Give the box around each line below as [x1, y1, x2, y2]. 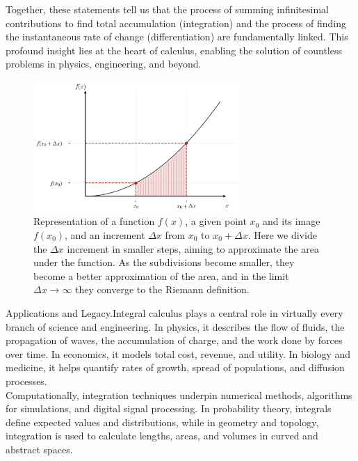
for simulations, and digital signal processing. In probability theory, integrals [6, 401, 332, 416]
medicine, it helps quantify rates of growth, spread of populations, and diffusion [6, 360, 345, 375]
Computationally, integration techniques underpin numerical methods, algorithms [6, 387, 352, 402]
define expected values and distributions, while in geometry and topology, [6, 414, 319, 429]
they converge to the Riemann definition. [75, 282, 250, 297]
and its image [262, 214, 320, 228]
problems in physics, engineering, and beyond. [6, 56, 202, 71]
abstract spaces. [6, 442, 73, 456]
